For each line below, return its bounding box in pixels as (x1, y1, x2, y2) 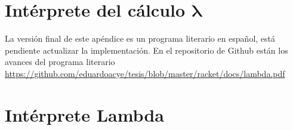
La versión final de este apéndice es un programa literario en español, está (5, 32, 276, 45)
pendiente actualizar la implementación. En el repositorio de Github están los (5, 44, 288, 56)
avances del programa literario (5, 55, 115, 68)
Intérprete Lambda (5, 102, 164, 126)
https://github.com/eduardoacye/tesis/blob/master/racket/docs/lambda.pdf (5, 67, 285, 79)
